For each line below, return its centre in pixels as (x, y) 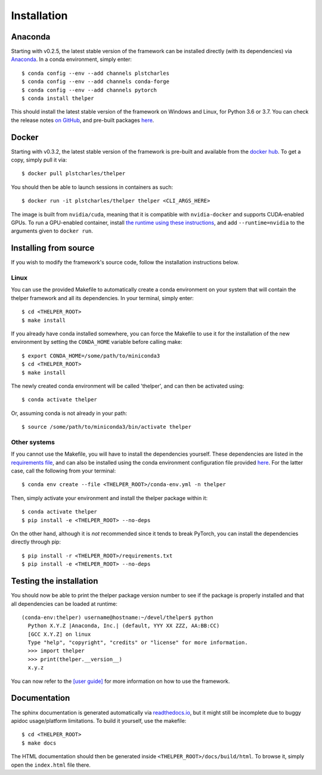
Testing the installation (55, 581)
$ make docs (39, 743)
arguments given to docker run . (52, 231)
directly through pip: (36, 542)
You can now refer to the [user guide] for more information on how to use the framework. (120, 681)
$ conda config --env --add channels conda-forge (96, 82)
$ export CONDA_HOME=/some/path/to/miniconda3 (91, 356)
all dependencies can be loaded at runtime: (64, 603)
